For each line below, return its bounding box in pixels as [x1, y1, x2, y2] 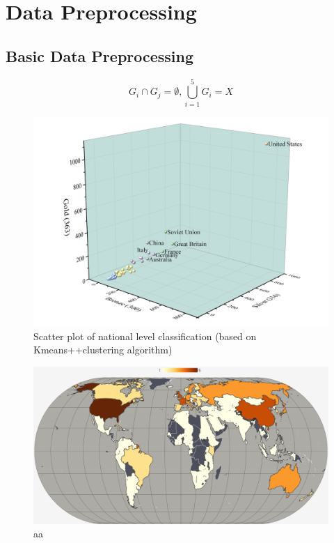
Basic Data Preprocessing [6, 45, 194, 66]
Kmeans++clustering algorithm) [33, 342, 173, 357]
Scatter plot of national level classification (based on [33, 328, 257, 343]
